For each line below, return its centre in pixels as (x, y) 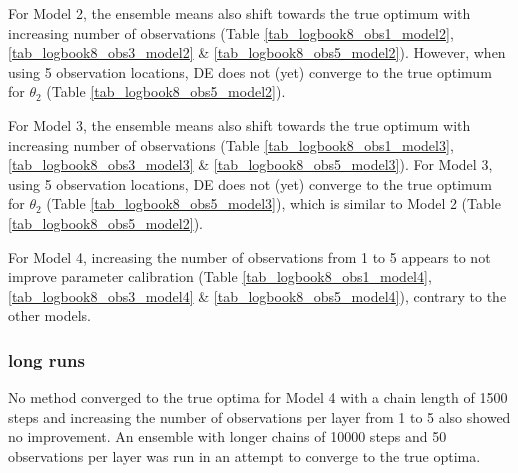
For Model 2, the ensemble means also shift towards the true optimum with (239, 13)
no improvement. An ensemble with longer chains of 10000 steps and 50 (227, 436)
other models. (49, 315)
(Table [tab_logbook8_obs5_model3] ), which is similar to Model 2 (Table (273, 203)
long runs (46, 359)
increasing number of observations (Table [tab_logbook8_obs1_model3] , (231, 144)
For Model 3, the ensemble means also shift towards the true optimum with (239, 124)
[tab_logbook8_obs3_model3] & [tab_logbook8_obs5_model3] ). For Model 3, (250, 164)
